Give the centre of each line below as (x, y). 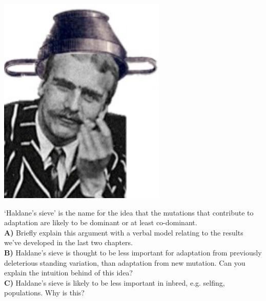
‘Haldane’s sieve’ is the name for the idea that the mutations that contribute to (129, 212)
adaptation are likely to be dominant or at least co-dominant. (101, 222)
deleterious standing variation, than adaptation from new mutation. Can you (125, 262)
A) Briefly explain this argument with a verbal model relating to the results (124, 232)
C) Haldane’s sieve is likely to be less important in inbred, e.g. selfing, (115, 282)
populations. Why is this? (44, 293)
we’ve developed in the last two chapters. (68, 242)
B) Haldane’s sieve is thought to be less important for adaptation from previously (133, 252)
